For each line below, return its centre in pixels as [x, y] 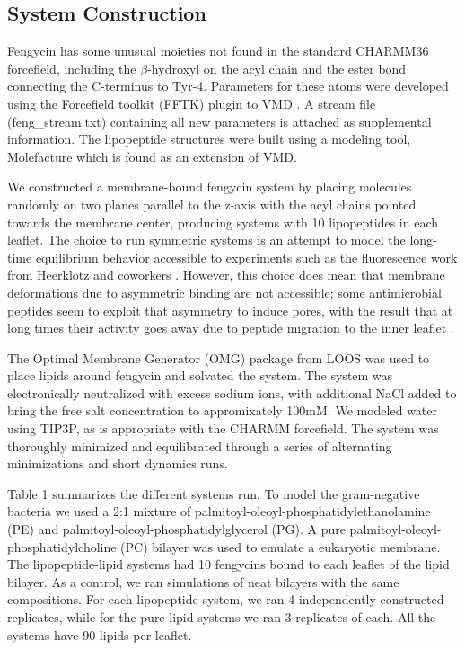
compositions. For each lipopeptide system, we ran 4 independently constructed [226, 599]
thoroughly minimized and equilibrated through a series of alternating [200, 445]
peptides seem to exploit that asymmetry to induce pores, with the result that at [230, 310]
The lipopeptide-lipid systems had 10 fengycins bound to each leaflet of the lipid [228, 564]
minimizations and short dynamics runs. [118, 463]
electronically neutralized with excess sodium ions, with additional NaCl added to [232, 392]
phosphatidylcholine [62, 546]
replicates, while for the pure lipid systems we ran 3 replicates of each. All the [222, 617]
